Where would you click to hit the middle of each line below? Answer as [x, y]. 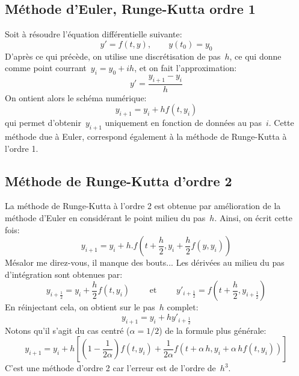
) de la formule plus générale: [213, 330]
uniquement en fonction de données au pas [183, 123]
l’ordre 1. [22, 148]
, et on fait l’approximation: [186, 68]
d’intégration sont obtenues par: [64, 274]
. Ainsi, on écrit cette [254, 217]
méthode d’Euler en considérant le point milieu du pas [105, 217]
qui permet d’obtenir [43, 123]
